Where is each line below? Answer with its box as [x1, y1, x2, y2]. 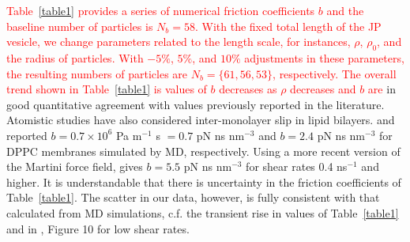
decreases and [290, 81, 356, 97]
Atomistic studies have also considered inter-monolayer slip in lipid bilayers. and [6, 112, 395, 128]
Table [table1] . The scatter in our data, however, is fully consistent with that [6, 189, 380, 206]
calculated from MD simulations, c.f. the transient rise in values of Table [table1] [6, 204, 399, 221]
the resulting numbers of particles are [6, 65, 188, 81]
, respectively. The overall [273, 65, 397, 81]
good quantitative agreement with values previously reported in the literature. [6, 96, 385, 112]
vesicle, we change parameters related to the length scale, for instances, [6, 33, 351, 50]
